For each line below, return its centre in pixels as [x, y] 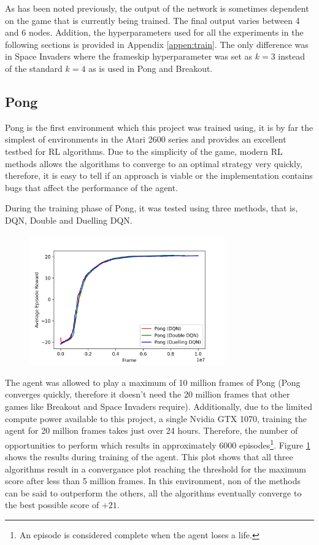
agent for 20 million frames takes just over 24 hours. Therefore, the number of [152, 430]
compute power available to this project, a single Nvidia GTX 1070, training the [156, 418]
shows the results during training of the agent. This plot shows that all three [149, 457]
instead [291, 56]
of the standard [34, 68]
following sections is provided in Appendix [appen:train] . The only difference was [157, 44]
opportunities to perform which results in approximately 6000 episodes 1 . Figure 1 [158, 444]
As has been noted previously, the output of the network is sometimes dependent [157, 8]
